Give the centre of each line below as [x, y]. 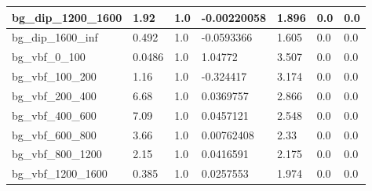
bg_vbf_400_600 [54, 115]
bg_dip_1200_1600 [67, 17]
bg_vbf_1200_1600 [60, 173]
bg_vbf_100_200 [54, 76]
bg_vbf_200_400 [54, 95]
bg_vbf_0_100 [49, 57]
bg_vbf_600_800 [54, 134]
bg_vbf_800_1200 [57, 154]
